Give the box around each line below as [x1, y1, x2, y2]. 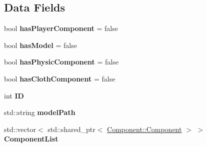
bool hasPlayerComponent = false [4, 23, 118, 33]
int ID [4, 90, 24, 100]
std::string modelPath [4, 107, 75, 117]
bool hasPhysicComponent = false [4, 56, 118, 67]
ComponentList [4, 133, 58, 144]
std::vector [4, 123, 36, 134]
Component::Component [107, 123, 182, 134]
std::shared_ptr [47, 123, 95, 134]
